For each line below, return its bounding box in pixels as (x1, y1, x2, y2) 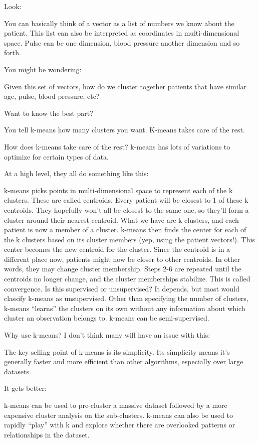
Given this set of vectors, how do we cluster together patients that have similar (4, 81, 247, 91)
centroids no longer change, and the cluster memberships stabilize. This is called (4, 273, 250, 284)
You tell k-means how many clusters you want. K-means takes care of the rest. (4, 124, 245, 135)
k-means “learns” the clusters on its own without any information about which (4, 303, 245, 313)
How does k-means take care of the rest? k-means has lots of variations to (4, 141, 230, 152)
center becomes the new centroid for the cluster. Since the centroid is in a (4, 244, 230, 254)
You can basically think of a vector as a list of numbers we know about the (4, 18, 234, 28)
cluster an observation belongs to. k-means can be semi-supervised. (4, 313, 209, 323)
